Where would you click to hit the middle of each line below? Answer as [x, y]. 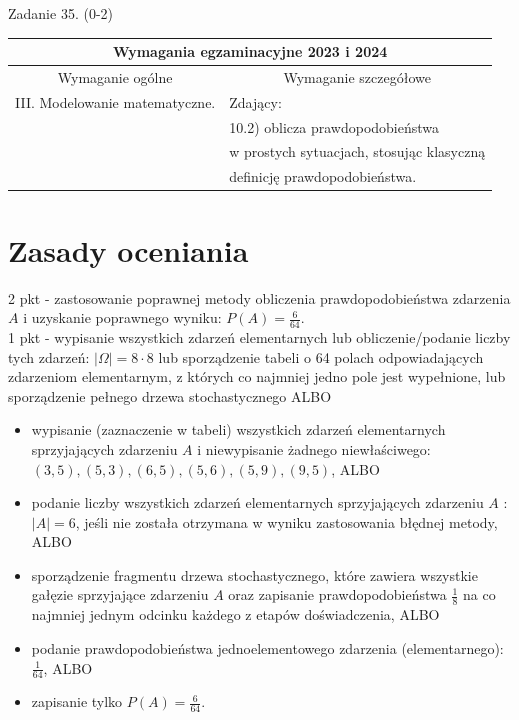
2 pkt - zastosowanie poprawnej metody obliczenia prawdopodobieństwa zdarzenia [259, 297]
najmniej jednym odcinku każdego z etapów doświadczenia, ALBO [235, 614]
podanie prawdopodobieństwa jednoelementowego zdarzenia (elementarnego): [267, 647]
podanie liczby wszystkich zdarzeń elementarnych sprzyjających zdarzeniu [257, 502]
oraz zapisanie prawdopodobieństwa [337, 594]
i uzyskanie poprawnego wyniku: [122, 317]
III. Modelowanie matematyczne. [115, 101]
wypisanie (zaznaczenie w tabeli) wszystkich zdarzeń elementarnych [238, 429]
